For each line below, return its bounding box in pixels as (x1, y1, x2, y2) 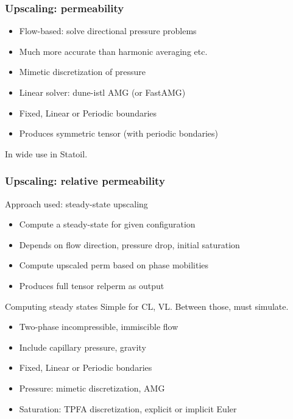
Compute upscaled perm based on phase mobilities (19, 259, 209, 271)
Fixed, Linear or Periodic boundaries (19, 106, 157, 119)
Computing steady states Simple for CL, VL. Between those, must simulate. (5, 299, 289, 312)
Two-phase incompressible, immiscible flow (19, 320, 178, 333)
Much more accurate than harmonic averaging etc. (19, 45, 208, 57)
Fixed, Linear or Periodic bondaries (19, 361, 152, 374)
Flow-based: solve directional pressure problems (19, 24, 197, 37)
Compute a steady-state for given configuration (19, 218, 196, 231)
